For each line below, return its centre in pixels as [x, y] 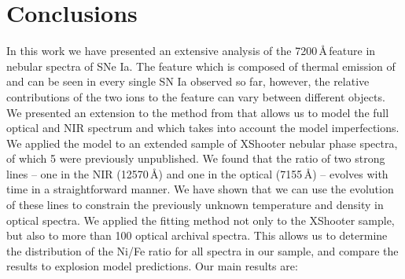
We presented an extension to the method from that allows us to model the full [198, 112]
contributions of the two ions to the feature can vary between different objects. [196, 96]
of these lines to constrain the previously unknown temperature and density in [195, 205]
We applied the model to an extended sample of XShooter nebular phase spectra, [202, 143]
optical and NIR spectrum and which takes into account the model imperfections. [203, 128]
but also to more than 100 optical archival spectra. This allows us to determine [197, 235]
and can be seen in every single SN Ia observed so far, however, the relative [188, 81]
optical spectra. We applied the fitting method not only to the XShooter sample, [201, 220]
